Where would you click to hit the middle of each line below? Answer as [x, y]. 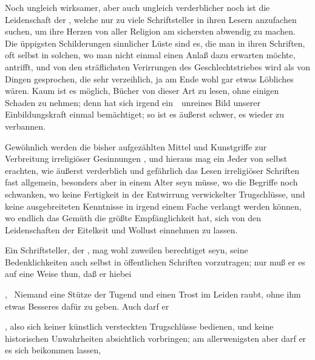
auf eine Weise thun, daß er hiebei [68, 274]
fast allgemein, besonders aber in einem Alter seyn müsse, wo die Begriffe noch [151, 182]
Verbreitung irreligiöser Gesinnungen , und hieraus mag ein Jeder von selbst [146, 158]
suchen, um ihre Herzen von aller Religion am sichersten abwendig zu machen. [150, 31]
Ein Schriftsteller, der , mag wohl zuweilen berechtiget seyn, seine [127, 250]
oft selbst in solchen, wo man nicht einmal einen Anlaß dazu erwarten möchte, [150, 55]
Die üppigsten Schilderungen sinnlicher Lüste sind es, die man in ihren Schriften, [155, 43]
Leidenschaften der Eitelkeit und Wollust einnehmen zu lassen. [121, 229]
